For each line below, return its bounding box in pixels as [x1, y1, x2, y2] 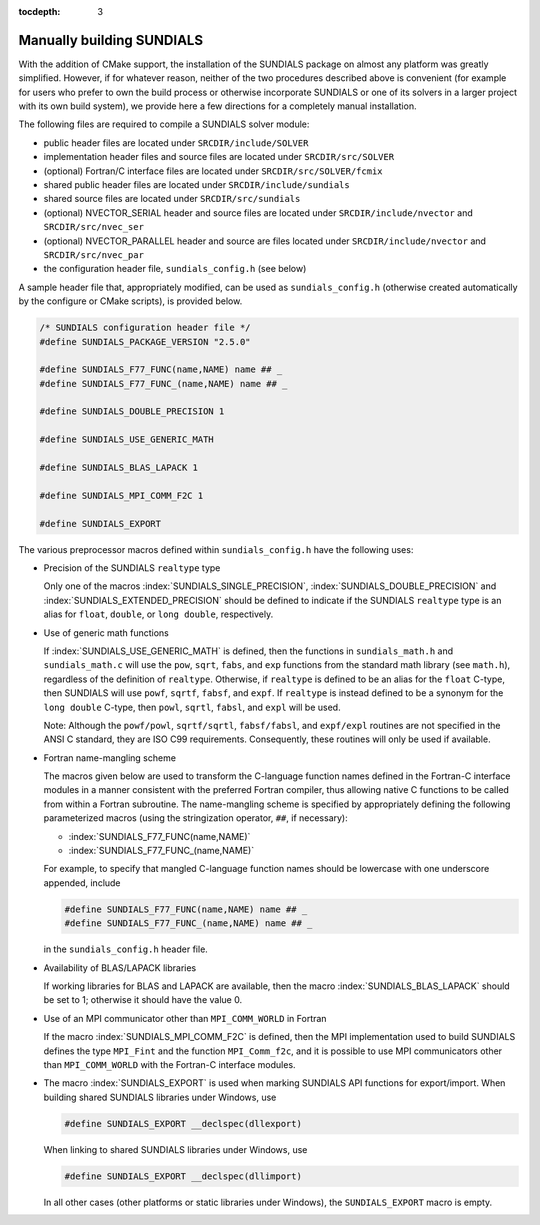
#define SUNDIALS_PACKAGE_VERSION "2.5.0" [39, 336, 251, 347]
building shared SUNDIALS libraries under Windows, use [43, 1091, 277, 1103]
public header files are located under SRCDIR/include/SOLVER [43, 136, 309, 149]
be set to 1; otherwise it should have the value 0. [43, 994, 243, 1006]
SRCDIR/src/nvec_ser [43, 221, 145, 233]
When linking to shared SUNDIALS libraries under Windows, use [43, 1143, 308, 1155]
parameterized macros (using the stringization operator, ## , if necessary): [43, 812, 349, 824]
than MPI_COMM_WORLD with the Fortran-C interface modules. [43, 1058, 296, 1070]
